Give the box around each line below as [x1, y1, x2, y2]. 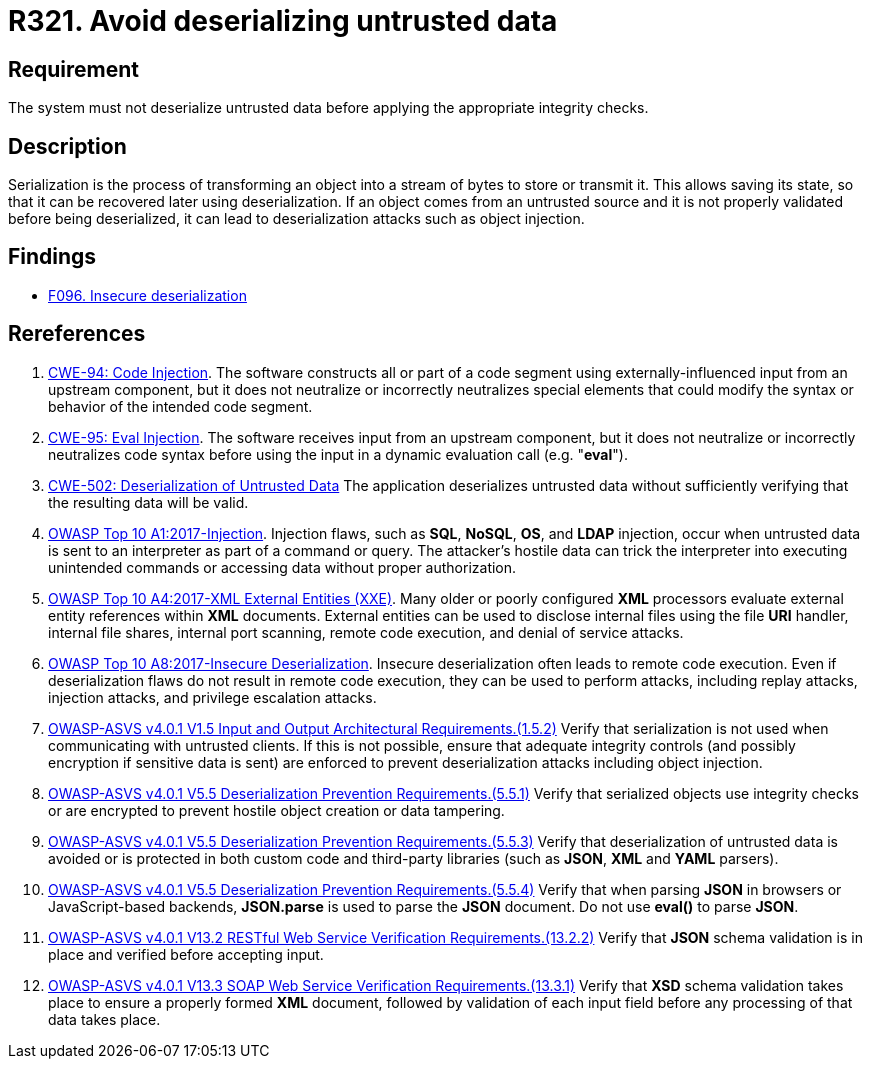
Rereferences [8, 321, 146, 347]
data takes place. [48, 1010, 161, 1028]
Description [8, 133, 127, 159]
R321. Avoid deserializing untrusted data [8, 4, 558, 38]
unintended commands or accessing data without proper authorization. [48, 558, 517, 576]
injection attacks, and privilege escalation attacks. [48, 688, 377, 706]
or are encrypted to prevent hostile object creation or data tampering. [48, 801, 505, 819]
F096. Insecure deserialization [48, 286, 247, 304]
